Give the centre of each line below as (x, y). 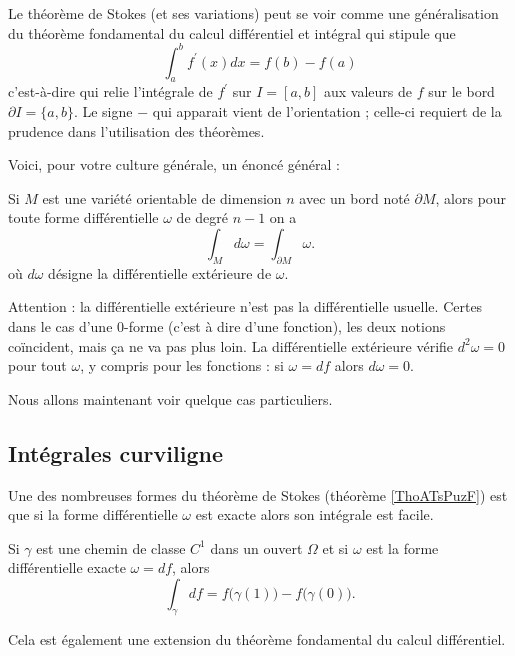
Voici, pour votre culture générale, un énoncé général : (174, 164)
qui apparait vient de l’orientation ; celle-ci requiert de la (327, 111)
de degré (202, 217)
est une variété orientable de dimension (162, 197)
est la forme (402, 547)
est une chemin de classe (111, 547)
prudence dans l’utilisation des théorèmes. (136, 130)
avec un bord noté (354, 197)
